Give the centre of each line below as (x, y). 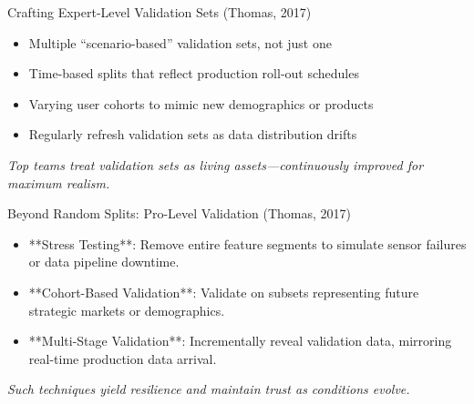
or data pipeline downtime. (104, 262)
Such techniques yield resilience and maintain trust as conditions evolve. (209, 389)
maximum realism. (59, 182)
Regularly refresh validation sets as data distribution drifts (193, 134)
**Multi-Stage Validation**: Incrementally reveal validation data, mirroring (240, 341)
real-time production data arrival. (123, 358)
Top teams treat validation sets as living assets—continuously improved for (216, 164)
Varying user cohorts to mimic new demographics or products (201, 103)
